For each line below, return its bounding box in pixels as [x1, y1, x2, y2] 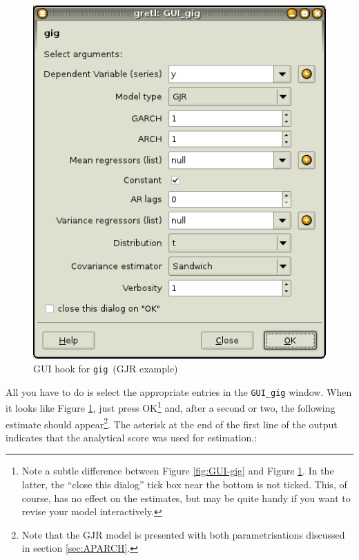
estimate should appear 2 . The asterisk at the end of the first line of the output [6, 414, 338, 431]
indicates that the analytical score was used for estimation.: [6, 430, 258, 444]
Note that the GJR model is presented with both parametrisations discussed [21, 527, 345, 541]
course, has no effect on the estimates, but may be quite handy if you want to [21, 490, 351, 505]
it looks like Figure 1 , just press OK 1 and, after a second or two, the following [6, 399, 336, 415]
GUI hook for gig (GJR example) [33, 361, 178, 376]
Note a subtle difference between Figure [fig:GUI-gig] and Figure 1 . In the [21, 463, 334, 478]
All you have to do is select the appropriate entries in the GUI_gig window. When [6, 384, 352, 399]
